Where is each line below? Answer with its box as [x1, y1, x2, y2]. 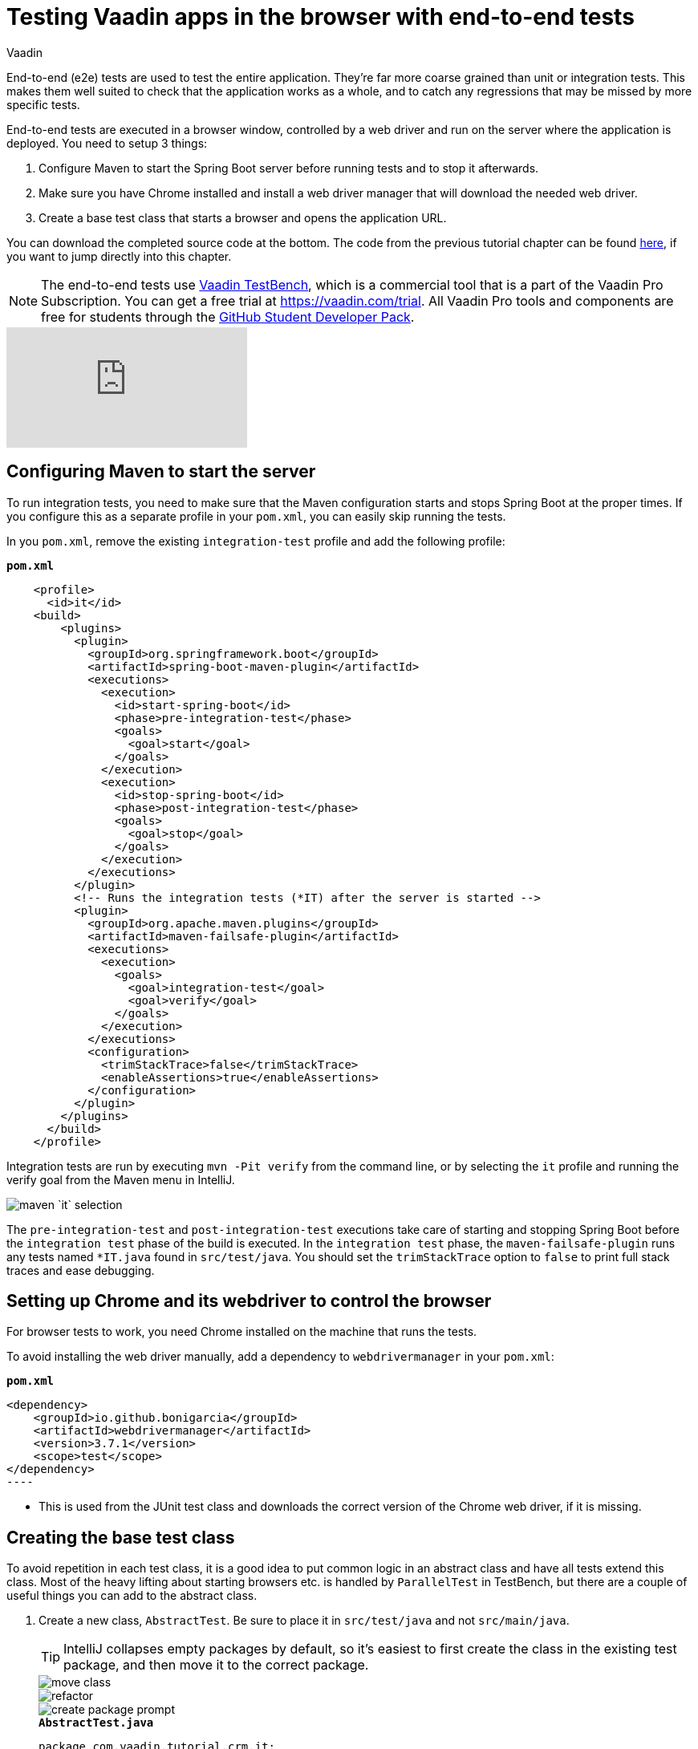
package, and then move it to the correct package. [63, 1657, 369, 1674]
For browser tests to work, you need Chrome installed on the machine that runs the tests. [6, 1325, 477, 1339]
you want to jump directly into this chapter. [6, 249, 232, 263]
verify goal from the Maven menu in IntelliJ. [6, 1172, 235, 1187]
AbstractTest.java [39, 1716, 154, 1730]
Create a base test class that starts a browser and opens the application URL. [39, 210, 447, 225]
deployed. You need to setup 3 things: [6, 136, 208, 150]
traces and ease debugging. [6, 1263, 155, 1277]
